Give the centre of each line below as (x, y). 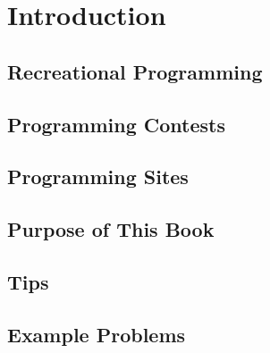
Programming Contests (116, 124)
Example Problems (97, 334)
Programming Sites (98, 176)
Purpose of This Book (111, 229)
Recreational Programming (135, 71)
